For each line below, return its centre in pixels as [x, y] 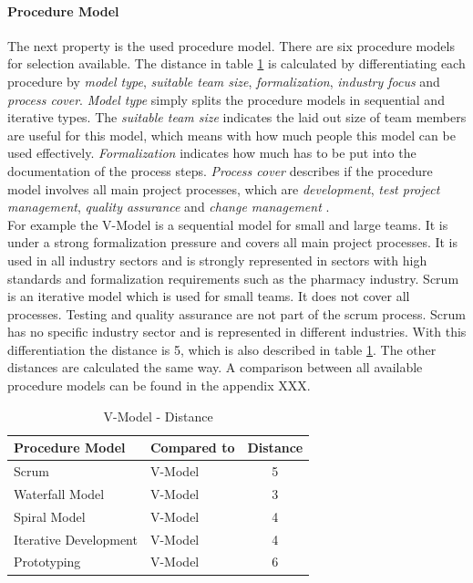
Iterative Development [76, 539]
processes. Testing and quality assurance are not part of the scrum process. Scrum [236, 313]
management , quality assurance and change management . [169, 207]
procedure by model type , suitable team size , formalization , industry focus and [224, 81]
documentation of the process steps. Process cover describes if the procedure [220, 170]
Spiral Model [50, 516]
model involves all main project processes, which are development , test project [224, 188]
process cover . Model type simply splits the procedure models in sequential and [226, 99]
